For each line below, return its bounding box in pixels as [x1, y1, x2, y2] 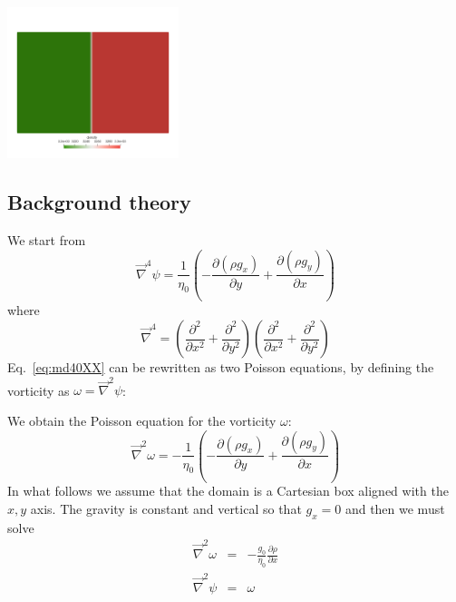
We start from [7, 230, 86, 249]
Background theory [7, 188, 191, 216]
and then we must [344, 499, 445, 518]
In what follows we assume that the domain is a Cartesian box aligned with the [7, 481, 449, 500]
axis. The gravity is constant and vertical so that [30, 499, 302, 518]
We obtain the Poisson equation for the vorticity [7, 410, 277, 429]
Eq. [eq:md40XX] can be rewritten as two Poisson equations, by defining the [7, 358, 434, 376]
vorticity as [7, 380, 70, 400]
